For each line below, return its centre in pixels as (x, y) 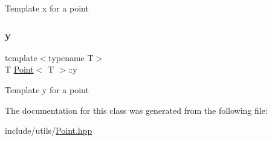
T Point (19, 69)
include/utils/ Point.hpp (49, 130)
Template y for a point (47, 90)
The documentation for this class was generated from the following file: (136, 110)
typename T (71, 57)
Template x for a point (47, 8)
